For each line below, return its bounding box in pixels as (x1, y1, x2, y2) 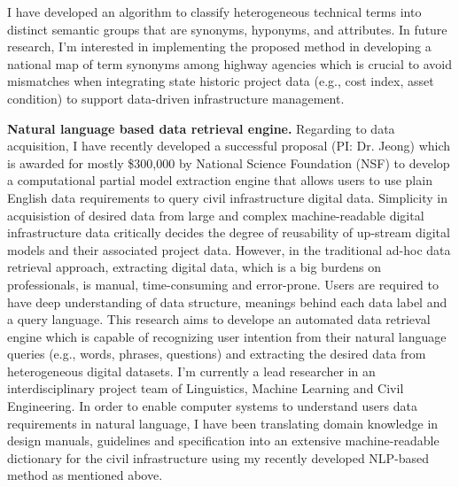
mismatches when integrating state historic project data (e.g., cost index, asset (7, 72, 434, 90)
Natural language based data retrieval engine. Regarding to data (7, 119, 395, 137)
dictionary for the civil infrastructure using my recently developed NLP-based (7, 448, 430, 467)
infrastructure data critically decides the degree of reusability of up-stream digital (7, 223, 450, 242)
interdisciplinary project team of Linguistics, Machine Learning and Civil (7, 379, 404, 398)
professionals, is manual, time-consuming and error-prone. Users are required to (7, 274, 440, 293)
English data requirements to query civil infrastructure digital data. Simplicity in (7, 188, 447, 206)
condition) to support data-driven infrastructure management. (7, 89, 345, 107)
